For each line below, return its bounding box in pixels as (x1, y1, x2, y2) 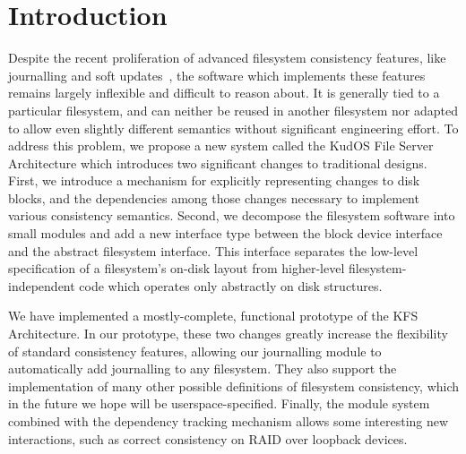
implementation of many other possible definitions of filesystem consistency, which (8, 376, 460, 395)
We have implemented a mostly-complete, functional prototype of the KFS (8, 306, 419, 325)
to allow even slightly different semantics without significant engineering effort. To (8, 118, 459, 137)
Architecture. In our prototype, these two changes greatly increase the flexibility (8, 324, 448, 343)
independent (8, 276, 75, 295)
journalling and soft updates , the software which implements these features (8, 65, 426, 84)
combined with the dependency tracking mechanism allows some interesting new (8, 412, 449, 430)
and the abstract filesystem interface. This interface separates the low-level (8, 241, 419, 260)
